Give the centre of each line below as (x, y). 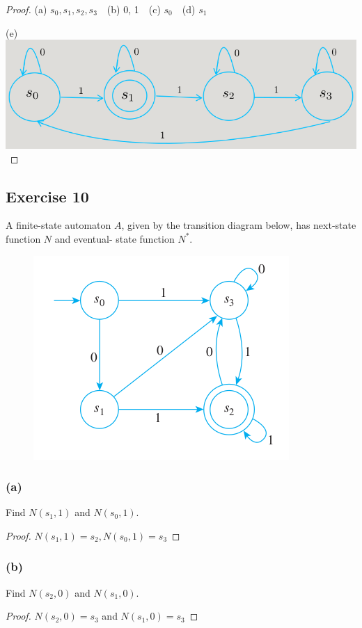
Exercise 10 (47, 196)
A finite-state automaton (58, 225)
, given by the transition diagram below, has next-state (239, 225)
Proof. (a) (26, 9)
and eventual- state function (115, 238)
